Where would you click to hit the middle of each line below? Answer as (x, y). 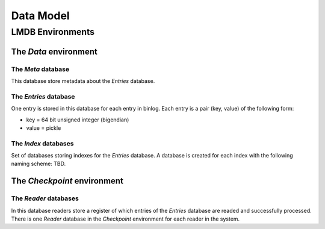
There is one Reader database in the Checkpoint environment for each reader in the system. (125, 219)
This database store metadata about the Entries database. (83, 81)
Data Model (40, 16)
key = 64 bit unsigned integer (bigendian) (78, 120)
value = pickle (44, 128)
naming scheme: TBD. (39, 164)
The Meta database (40, 69)
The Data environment (54, 51)
